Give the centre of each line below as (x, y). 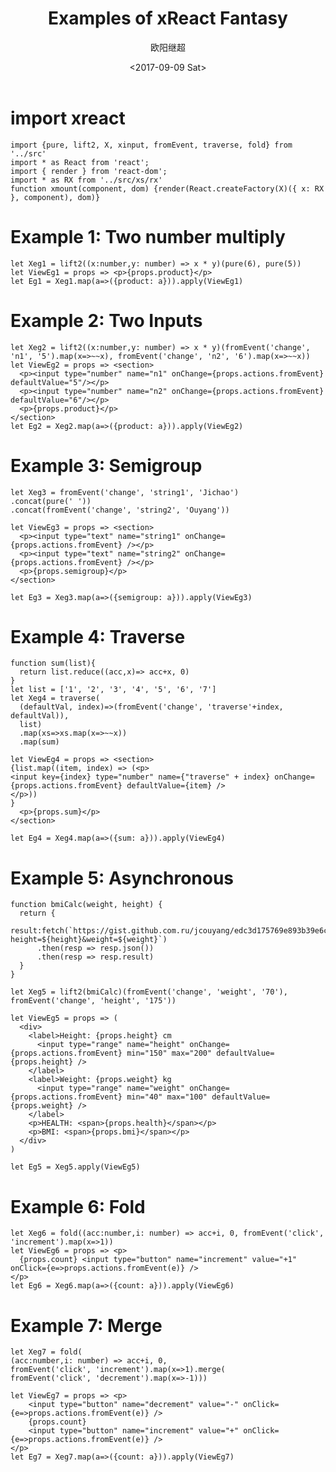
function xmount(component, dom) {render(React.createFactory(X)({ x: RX (167, 188)
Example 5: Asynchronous (122, 878)
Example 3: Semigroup (106, 465)
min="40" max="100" (167, 1097)
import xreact (68, 118)
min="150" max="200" (169, 1053)
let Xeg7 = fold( (46, 1352)
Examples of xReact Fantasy (168, 18)
